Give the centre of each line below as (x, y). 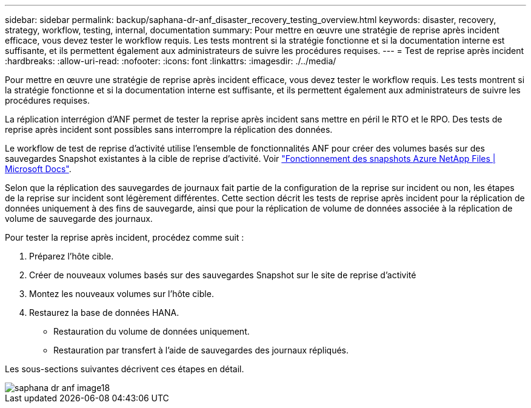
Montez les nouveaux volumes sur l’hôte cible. (122, 294)
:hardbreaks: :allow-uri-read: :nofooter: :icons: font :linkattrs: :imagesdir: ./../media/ (171, 61)
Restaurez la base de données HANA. (104, 313)
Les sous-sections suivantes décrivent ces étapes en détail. (125, 369)
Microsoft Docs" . (38, 169)
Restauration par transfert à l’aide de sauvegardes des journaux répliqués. (201, 350)
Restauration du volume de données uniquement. (152, 331)
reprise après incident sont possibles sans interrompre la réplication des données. (169, 129)
